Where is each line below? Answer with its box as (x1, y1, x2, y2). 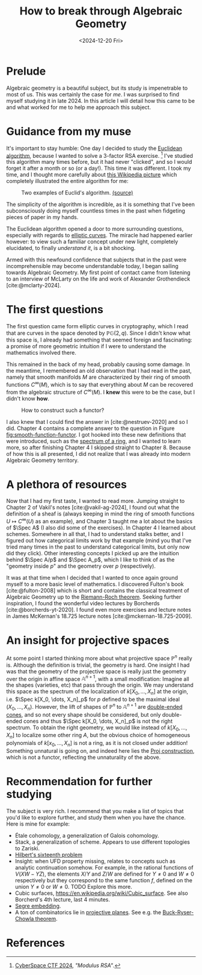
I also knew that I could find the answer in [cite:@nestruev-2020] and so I (6, 418, 188, 425)
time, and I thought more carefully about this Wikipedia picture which (6, 171, 177, 178)
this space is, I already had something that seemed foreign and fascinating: (6, 336, 192, 344)
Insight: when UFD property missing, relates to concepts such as (14, 857, 176, 865)
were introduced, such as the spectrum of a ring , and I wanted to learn (6, 437, 182, 444)
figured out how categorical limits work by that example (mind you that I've (6, 537, 192, 544)
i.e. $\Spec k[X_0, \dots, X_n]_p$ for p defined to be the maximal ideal (6, 696, 180, 703)
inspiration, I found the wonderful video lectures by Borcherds (6, 600, 160, 607)
